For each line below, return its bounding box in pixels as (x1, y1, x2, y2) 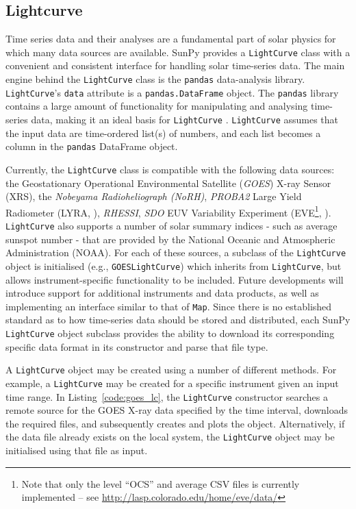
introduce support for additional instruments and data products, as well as (5, 286, 319, 300)
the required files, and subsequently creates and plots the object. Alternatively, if (5, 416, 345, 430)
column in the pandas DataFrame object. (5, 139, 178, 153)
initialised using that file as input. (5, 443, 148, 458)
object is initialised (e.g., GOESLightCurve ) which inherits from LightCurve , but (5, 258, 342, 273)
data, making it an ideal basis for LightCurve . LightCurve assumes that (31, 112, 339, 126)
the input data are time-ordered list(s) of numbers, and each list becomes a (5, 125, 321, 140)
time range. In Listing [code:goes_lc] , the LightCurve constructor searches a (5, 389, 328, 404)
